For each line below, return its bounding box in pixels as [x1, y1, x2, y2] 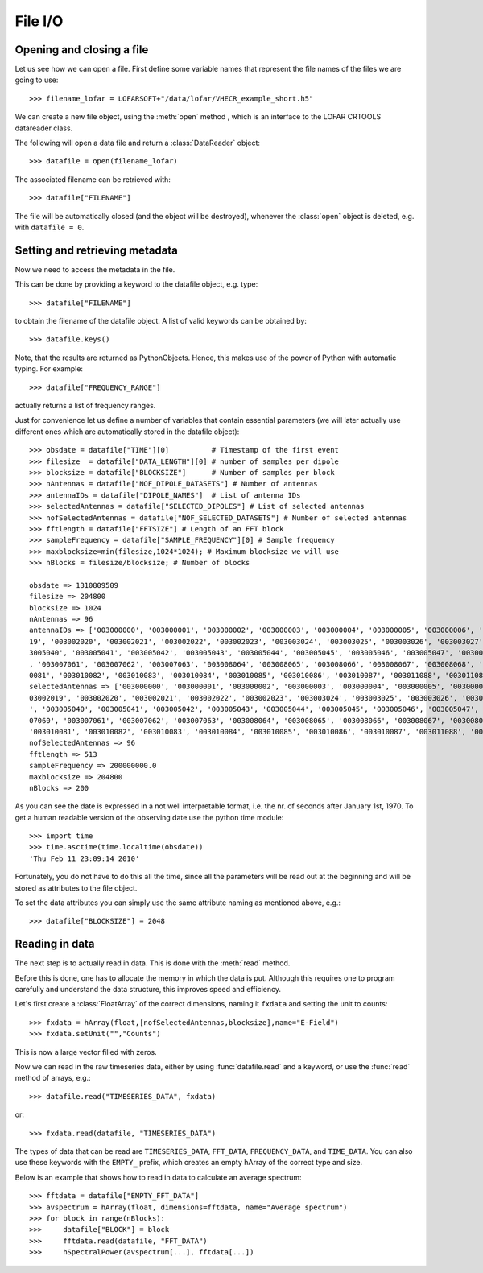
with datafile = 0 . [14, 222, 85, 232]
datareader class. [14, 123, 73, 133]
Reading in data [14, 937, 95, 951]
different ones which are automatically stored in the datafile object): [14, 427, 240, 436]
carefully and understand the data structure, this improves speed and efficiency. [14, 985, 282, 994]
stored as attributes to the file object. [14, 882, 138, 893]
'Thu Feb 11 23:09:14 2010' [29, 853, 140, 863]
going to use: [14, 75, 59, 85]
